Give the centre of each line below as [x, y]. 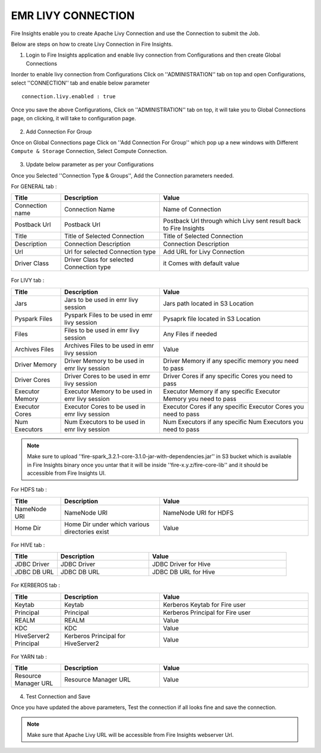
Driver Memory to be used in [105, 360]
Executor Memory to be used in [108, 391]
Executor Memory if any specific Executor [222, 391]
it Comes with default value [202, 263]
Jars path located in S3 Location [208, 303]
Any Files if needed [190, 334]
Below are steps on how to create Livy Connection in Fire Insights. [92, 44]
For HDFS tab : [29, 490]
